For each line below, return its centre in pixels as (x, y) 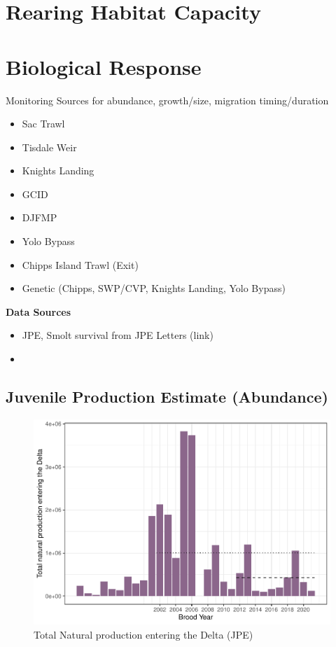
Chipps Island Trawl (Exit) (80, 264)
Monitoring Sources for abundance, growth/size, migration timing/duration (167, 100)
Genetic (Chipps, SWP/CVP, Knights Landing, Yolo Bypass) (154, 288)
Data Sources (38, 311)
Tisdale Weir (49, 147)
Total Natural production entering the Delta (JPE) (143, 634)
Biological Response (104, 66)
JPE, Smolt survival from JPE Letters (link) (118, 335)
